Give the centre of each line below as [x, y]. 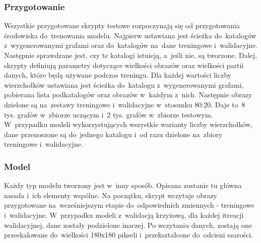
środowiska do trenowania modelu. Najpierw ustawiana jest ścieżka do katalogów [130, 35]
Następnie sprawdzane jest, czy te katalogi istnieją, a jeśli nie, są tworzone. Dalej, [130, 55]
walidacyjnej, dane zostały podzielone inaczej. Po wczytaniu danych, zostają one [128, 225]
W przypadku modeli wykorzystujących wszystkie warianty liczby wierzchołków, [128, 124]
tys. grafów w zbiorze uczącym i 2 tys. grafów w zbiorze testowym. [109, 114]
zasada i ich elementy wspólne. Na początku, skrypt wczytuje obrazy [111, 195]
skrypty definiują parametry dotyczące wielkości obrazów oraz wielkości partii [124, 65]
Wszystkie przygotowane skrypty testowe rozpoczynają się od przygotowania [122, 25]
